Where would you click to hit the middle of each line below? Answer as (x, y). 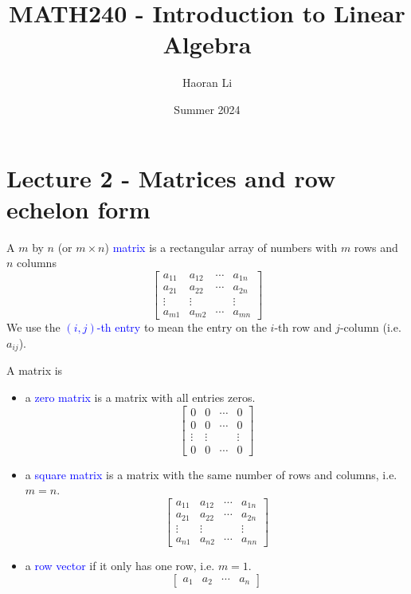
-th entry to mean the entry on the (182, 327)
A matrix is (35, 370)
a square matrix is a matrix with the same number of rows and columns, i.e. (211, 474)
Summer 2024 (207, 109)
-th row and (303, 327)
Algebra (207, 44)
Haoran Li (207, 83)
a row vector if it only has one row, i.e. (120, 566)
